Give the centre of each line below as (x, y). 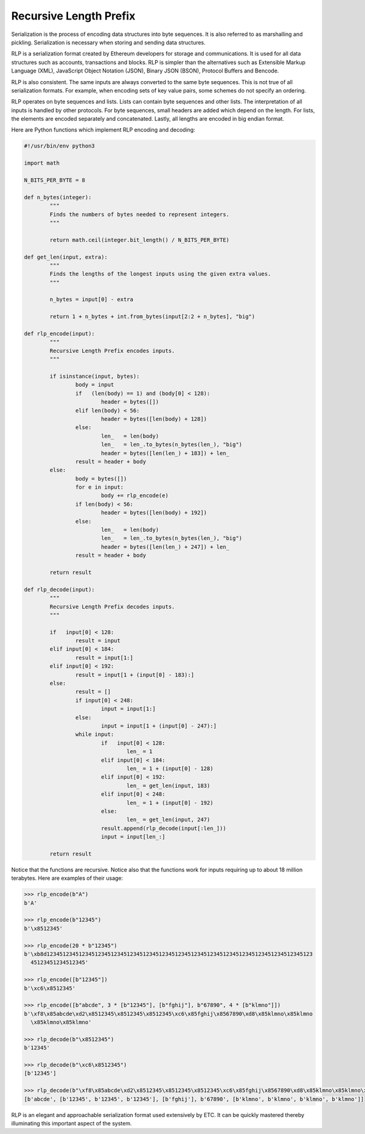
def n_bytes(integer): (58, 197)
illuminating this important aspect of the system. (71, 1123)
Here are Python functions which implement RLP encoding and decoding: (103, 130)
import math (42, 163)
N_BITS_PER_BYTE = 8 (54, 180)
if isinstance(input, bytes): (95, 376)
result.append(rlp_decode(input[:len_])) (163, 828)
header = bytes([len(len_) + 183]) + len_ (165, 453)
